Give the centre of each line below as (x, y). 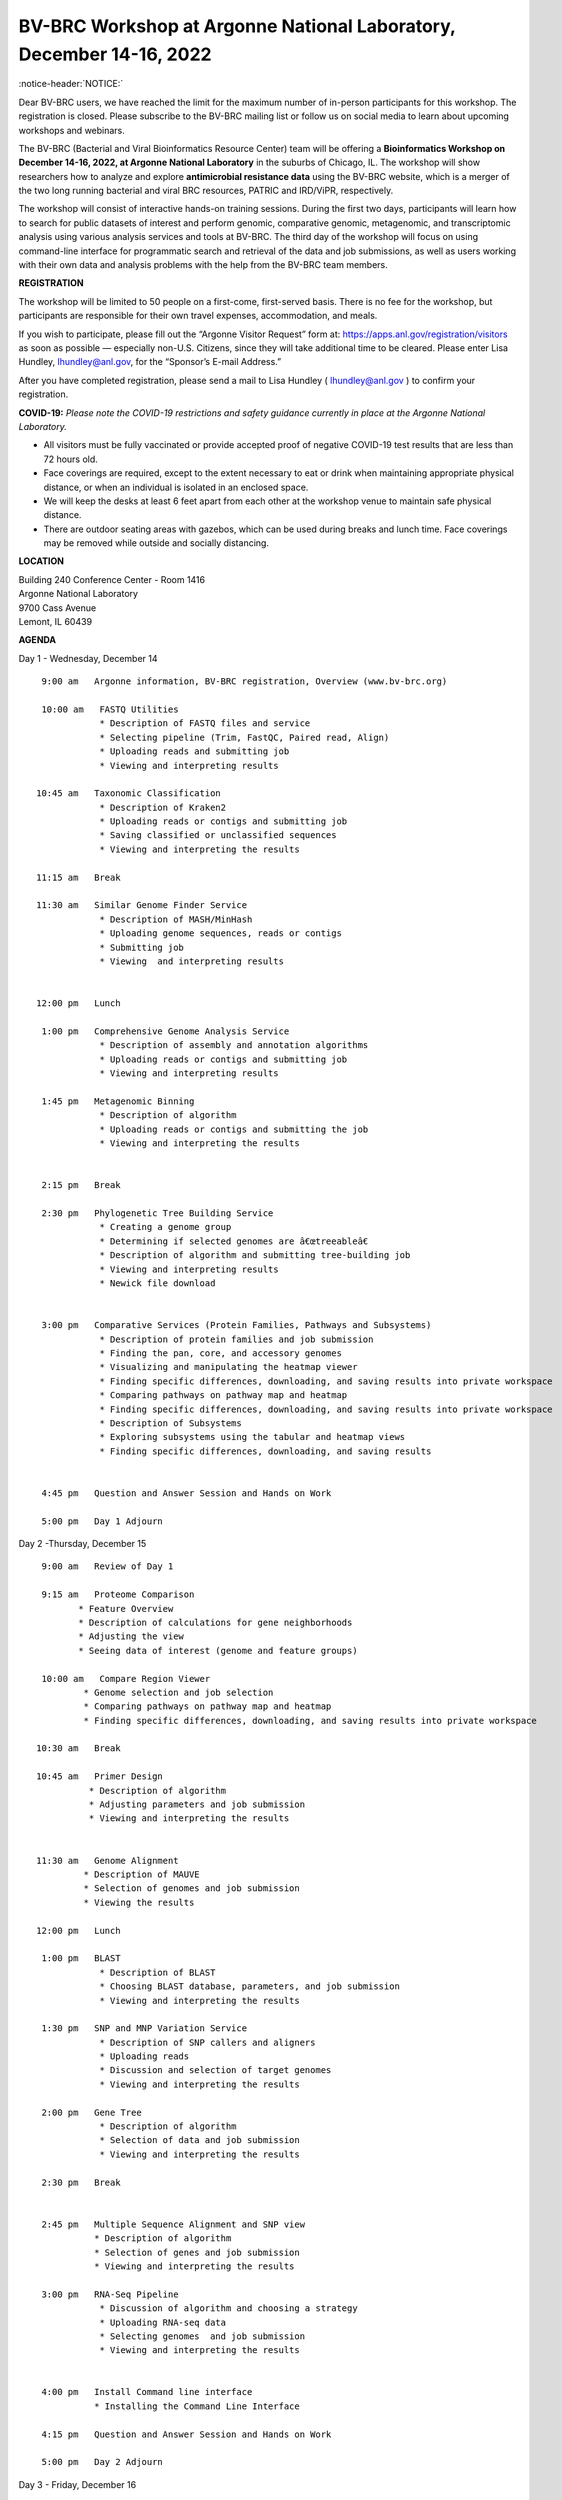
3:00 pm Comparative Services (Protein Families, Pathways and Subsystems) (236, 1325)
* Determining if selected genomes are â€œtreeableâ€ (234, 1241)
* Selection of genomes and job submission (191, 1888)
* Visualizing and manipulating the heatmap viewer (229, 1367)
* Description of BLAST (157, 1972)
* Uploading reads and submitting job (194, 751)
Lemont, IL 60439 (55, 622)
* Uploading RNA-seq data (163, 2322)
